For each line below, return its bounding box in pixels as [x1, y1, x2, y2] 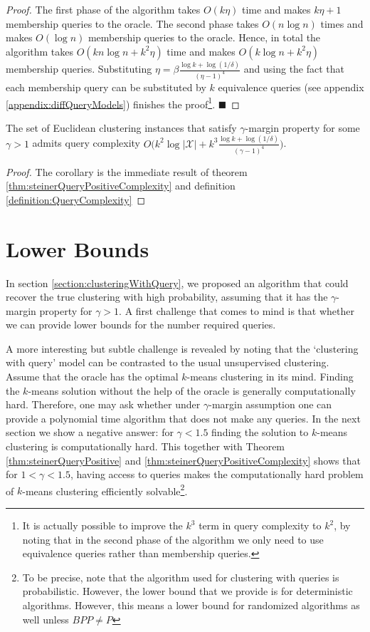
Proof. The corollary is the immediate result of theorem [6, 164, 248, 179]
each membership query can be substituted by [6, 79, 206, 94]
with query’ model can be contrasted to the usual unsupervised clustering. [6, 355, 329, 370]
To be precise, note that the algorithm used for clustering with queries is [22, 569, 339, 584]
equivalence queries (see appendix [218, 79, 364, 94]
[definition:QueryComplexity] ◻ [6, 192, 146, 207]
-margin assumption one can [208, 397, 332, 412]
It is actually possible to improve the [22, 518, 183, 533]
